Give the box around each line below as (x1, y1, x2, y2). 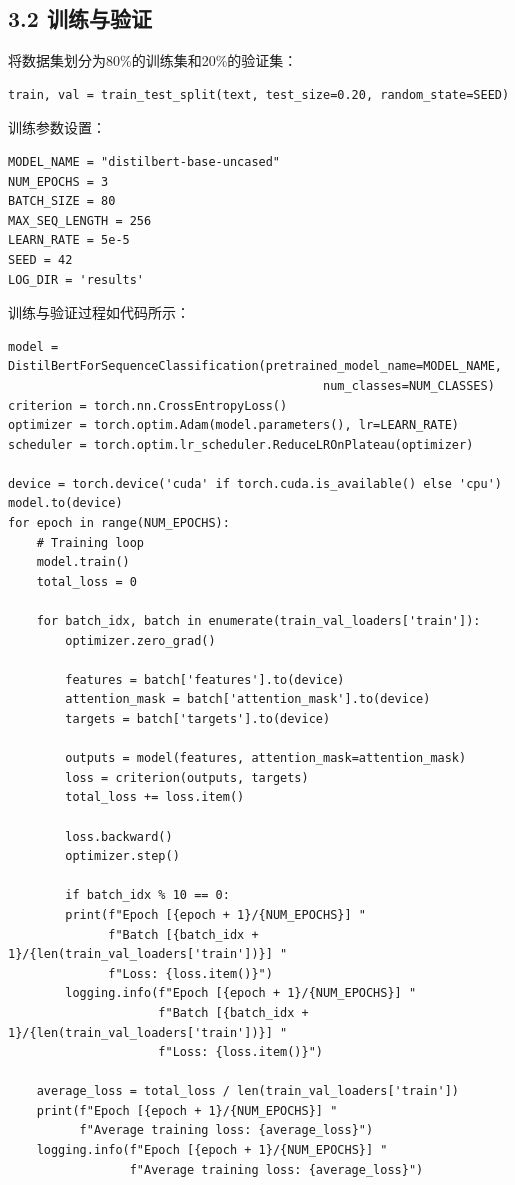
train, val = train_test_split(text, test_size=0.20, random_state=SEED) (8, 87, 510, 102)
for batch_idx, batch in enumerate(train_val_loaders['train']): (36, 614, 481, 629)
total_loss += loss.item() (65, 790, 245, 805)
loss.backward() (65, 829, 173, 844)
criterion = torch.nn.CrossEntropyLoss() (8, 398, 288, 413)
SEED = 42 (8, 252, 73, 267)
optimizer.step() (65, 849, 180, 864)
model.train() (36, 555, 130, 570)
